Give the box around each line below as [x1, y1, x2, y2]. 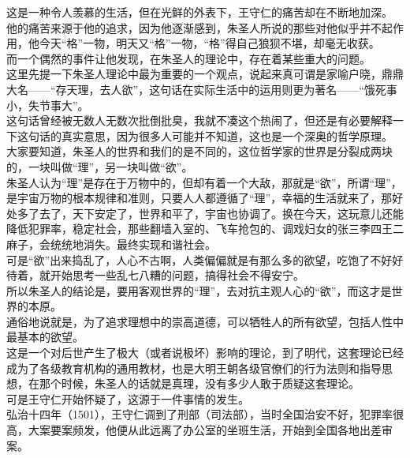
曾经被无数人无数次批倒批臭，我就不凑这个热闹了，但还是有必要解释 [39, 112, 393, 129]
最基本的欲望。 [6, 328, 84, 345]
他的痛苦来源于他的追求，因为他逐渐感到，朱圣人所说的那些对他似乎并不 [6, 19, 382, 36]
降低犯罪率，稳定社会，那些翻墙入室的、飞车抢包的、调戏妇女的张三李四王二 [6, 220, 404, 237]
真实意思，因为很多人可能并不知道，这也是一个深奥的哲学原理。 [61, 127, 393, 144]
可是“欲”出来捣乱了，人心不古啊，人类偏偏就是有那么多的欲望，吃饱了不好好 [6, 251, 404, 268]
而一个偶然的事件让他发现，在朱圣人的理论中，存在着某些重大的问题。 [6, 50, 371, 66]
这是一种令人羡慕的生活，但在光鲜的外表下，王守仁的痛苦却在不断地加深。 [6, 4, 393, 20]
